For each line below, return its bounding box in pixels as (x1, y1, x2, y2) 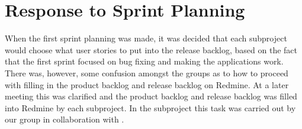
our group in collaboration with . (5, 113, 124, 125)
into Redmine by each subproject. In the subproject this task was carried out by (5, 101, 296, 114)
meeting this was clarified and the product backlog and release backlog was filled (5, 90, 297, 102)
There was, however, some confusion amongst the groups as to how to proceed (5, 66, 288, 79)
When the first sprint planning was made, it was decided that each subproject (5, 32, 287, 44)
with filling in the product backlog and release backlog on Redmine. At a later (5, 78, 289, 91)
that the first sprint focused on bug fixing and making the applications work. (5, 55, 284, 67)
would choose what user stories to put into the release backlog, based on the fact (5, 43, 298, 56)
